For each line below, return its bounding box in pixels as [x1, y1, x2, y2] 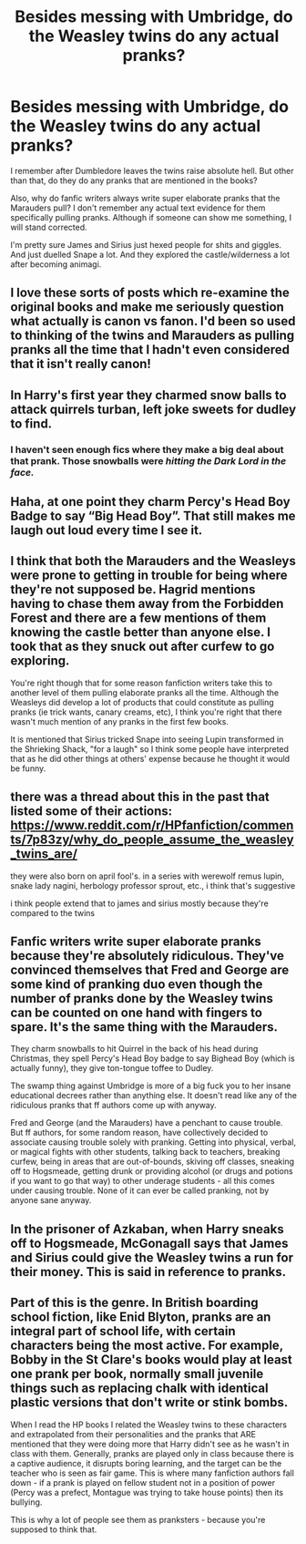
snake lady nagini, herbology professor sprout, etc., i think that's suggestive [10, 880, 296, 890]
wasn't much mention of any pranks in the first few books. [10, 715, 229, 726]
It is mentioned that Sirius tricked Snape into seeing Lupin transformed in [10, 734, 284, 745]
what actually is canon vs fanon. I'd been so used [10, 314, 296, 329]
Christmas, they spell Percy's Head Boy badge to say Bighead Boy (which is [10, 1053, 295, 1064]
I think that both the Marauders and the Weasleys [10, 553, 297, 569]
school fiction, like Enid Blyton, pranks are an [10, 1310, 271, 1325]
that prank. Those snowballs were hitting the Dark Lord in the [10, 454, 287, 467]
